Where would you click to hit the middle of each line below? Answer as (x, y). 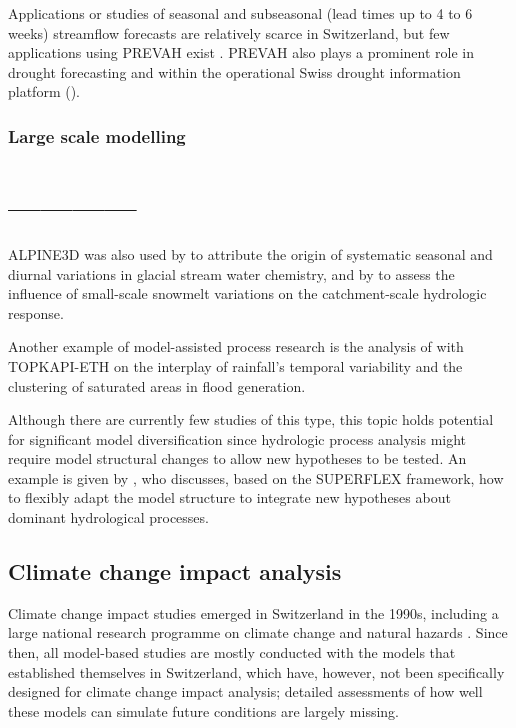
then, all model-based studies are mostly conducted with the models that (232, 652)
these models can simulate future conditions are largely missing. (204, 710)
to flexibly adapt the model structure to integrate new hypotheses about (229, 497)
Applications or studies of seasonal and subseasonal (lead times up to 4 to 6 (240, 13)
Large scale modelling (97, 135)
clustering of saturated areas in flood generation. (157, 385)
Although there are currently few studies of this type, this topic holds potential (251, 419)
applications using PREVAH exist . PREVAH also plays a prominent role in (241, 52)
